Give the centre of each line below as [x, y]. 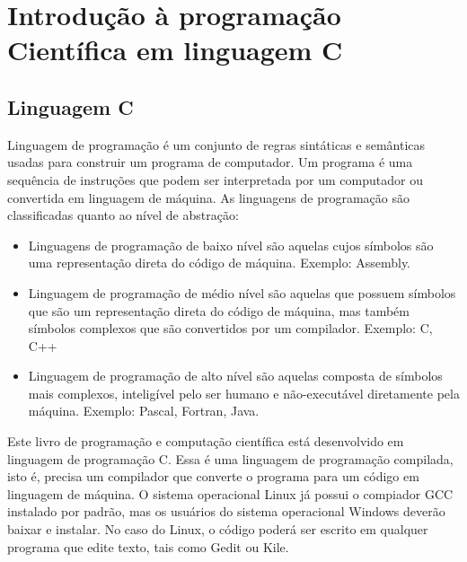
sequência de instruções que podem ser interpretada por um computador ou [215, 179]
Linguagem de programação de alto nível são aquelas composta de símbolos [235, 376]
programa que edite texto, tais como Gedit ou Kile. [148, 546]
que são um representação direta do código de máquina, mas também [219, 310]
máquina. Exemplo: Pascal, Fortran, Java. [144, 411]
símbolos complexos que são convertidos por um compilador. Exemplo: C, [230, 328]
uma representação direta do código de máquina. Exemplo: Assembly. [220, 263]
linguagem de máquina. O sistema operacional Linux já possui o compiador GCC [230, 493]
